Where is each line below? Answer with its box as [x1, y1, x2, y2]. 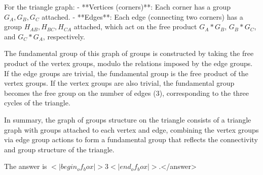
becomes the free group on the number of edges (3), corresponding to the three [4, 87, 249, 98]
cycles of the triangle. [4, 97, 70, 108]
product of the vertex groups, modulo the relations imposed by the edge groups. [4, 57, 253, 68]
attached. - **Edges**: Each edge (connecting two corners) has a [42, 11, 243, 22]
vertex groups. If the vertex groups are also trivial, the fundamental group [4, 78, 235, 88]
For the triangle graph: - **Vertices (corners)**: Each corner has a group [4, 2, 231, 12]
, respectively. [43, 31, 85, 41]
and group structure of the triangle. [4, 144, 115, 154]
